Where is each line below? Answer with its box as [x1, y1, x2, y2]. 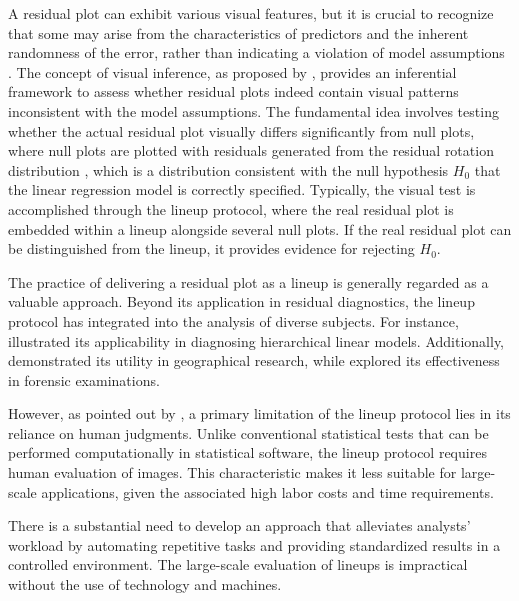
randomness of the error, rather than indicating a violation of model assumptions [8, 42, 505, 63]
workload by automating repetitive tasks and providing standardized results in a [8, 534, 501, 555]
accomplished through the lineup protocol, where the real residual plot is [8, 198, 454, 219]
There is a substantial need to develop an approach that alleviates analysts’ [8, 515, 471, 536]
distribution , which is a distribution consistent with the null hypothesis [8, 159, 449, 180]
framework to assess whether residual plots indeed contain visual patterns [8, 81, 459, 102]
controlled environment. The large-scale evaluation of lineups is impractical [8, 554, 468, 575]
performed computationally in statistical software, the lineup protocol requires [8, 442, 487, 463]
